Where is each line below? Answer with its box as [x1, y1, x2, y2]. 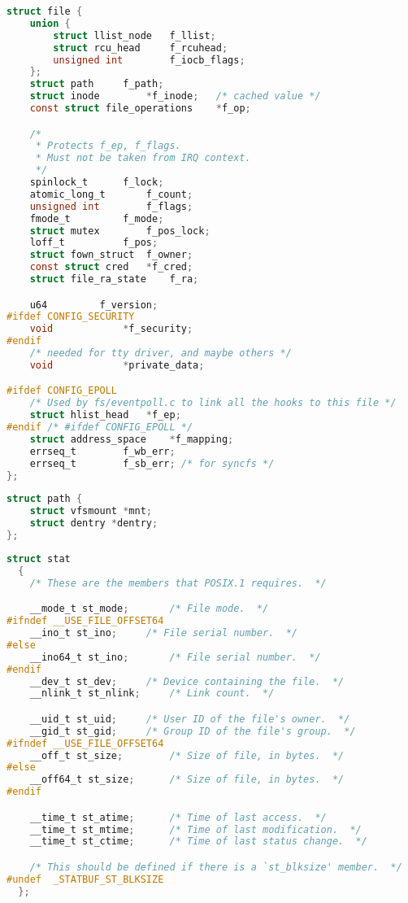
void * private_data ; [29, 359, 205, 371]
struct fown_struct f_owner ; [29, 249, 193, 261]
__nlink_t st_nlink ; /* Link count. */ [29, 687, 275, 700]
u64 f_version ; [29, 299, 158, 311]
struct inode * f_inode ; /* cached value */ [29, 90, 321, 103]
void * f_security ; [29, 323, 193, 335]
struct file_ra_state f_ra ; [29, 273, 199, 286]
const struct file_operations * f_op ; [29, 103, 251, 114]
